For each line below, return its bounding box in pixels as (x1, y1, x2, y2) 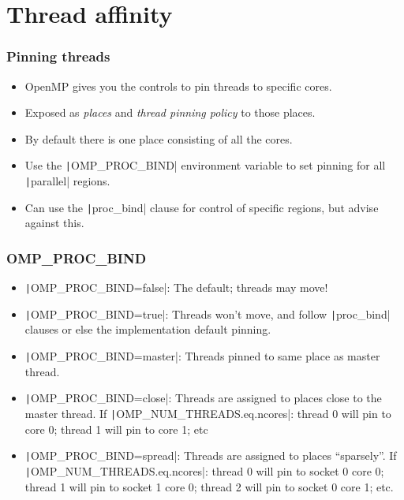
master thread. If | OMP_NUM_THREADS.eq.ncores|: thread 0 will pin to (24, 405, 391, 421)
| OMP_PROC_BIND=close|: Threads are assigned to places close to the (24, 390, 382, 406)
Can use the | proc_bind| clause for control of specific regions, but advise (24, 199, 379, 215)
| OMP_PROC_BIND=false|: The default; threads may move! (24, 279, 328, 296)
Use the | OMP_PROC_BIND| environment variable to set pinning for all (24, 157, 386, 174)
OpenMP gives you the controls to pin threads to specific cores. (24, 77, 332, 94)
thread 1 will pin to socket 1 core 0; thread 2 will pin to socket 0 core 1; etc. (24, 478, 394, 494)
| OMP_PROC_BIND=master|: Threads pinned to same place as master (24, 348, 380, 364)
